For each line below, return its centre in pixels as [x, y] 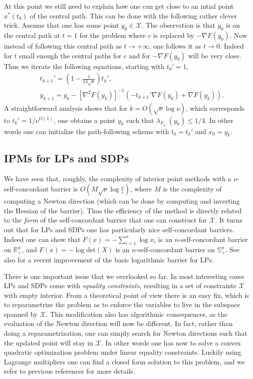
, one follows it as [175, 45]
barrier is [64, 189]
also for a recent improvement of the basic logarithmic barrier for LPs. [109, 259]
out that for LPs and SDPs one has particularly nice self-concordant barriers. [119, 230]
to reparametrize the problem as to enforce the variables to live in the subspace [122, 304]
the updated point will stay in [49, 342]
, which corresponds [215, 108]
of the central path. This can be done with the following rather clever [133, 15]
